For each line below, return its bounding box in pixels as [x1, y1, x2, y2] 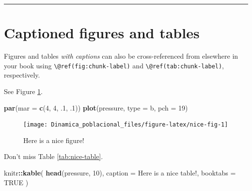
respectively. [4, 70, 40, 80]
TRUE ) [4, 177, 29, 187]
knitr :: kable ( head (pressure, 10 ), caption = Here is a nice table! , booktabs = [4, 168, 236, 177]
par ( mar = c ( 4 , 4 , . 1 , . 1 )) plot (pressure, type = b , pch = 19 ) [4, 102, 188, 112]
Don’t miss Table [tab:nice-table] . [4, 151, 103, 161]
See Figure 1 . [4, 86, 43, 96]
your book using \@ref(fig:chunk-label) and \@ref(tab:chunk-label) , [4, 60, 224, 70]
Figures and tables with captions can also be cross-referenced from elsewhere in [4, 51, 238, 61]
